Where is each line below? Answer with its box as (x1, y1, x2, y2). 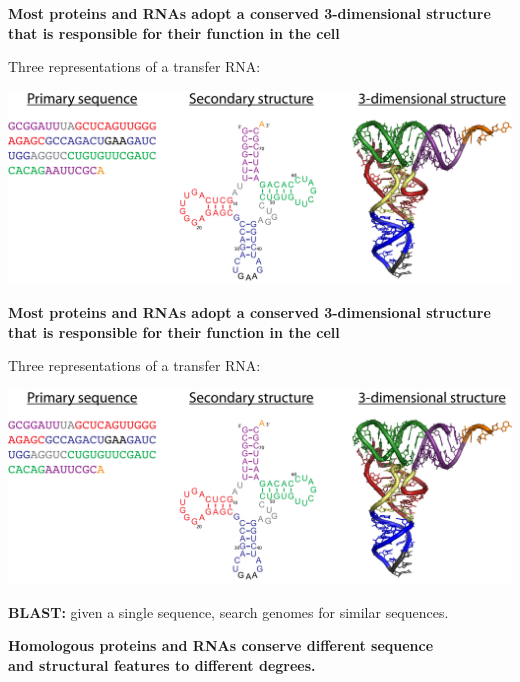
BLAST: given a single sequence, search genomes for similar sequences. (8, 601, 449, 622)
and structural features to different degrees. (8, 654, 316, 675)
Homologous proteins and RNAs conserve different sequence (8, 635, 434, 656)
